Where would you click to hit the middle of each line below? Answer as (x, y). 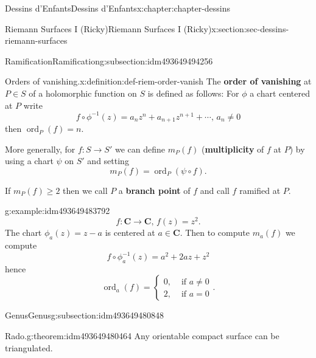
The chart (23, 232)
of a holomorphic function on (83, 93)
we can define (140, 149)
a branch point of (154, 190)
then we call (85, 190)
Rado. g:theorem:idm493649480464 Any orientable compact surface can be (142, 336)
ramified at (260, 190)
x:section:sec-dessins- (250, 28)
